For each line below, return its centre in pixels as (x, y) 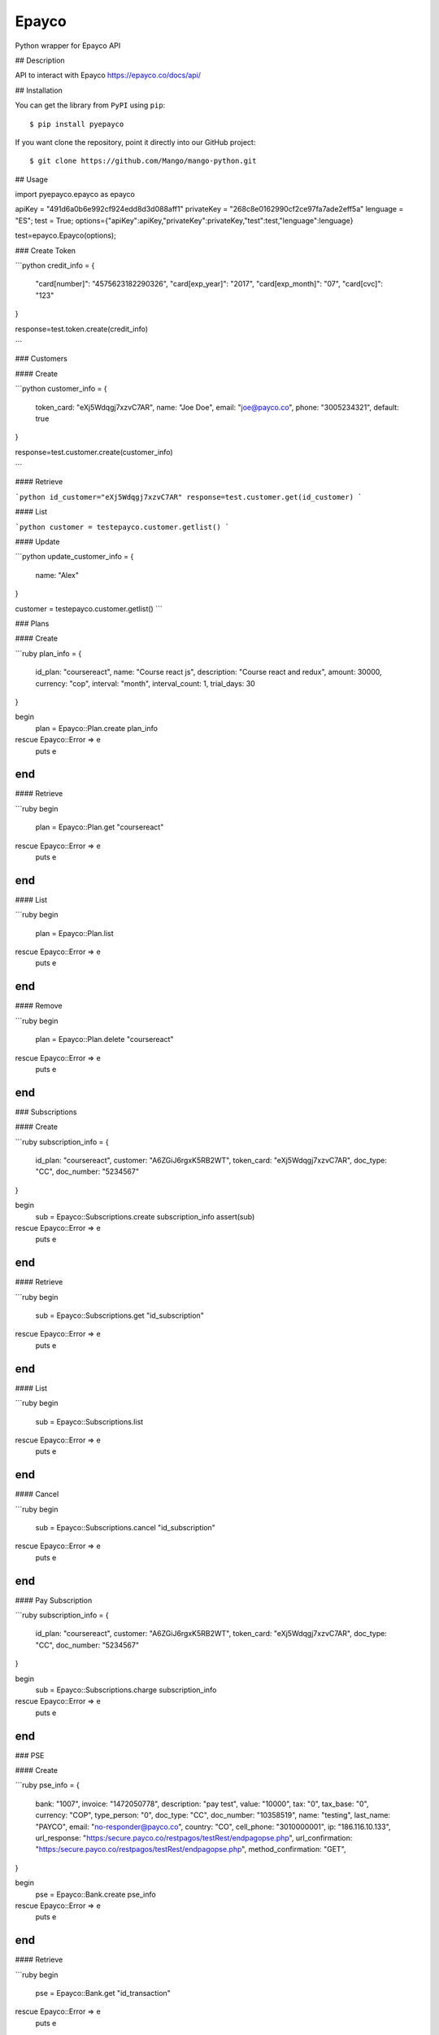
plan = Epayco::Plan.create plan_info (97, 728)
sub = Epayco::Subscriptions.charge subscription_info (126, 1690)
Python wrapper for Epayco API (68, 46)
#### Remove (39, 1006)
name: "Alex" (57, 575)
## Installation (39, 90)
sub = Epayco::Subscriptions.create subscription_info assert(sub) (145, 1216)
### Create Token (46, 250)
